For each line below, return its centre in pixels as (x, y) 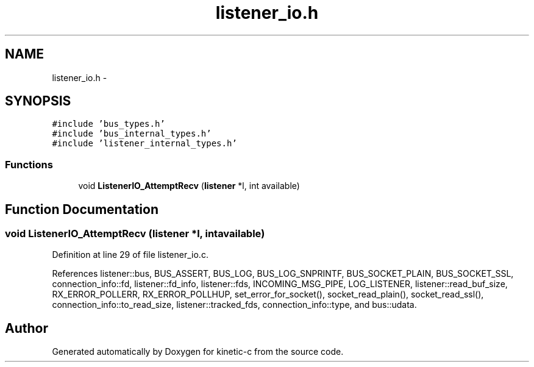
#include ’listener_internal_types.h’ (144, 144)
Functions (29, 164)
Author (27, 328)
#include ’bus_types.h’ (109, 124)
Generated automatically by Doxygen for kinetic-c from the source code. (198, 352)
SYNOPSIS (38, 101)
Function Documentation (82, 209)
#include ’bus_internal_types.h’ (132, 134)
